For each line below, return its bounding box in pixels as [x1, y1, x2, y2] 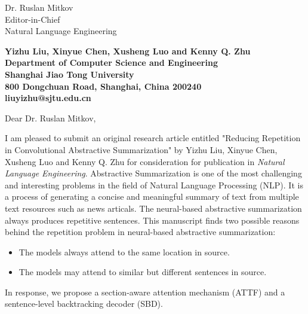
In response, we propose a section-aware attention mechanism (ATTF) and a [5, 285, 285, 298]
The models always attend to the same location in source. [19, 245, 230, 258]
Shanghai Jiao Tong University [5, 68, 134, 80]
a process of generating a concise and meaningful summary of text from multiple [5, 190, 299, 203]
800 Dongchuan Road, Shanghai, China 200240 [5, 80, 202, 92]
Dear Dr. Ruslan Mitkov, [5, 111, 96, 124]
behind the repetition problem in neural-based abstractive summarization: [5, 225, 276, 238]
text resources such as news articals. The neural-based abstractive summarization [5, 202, 302, 214]
